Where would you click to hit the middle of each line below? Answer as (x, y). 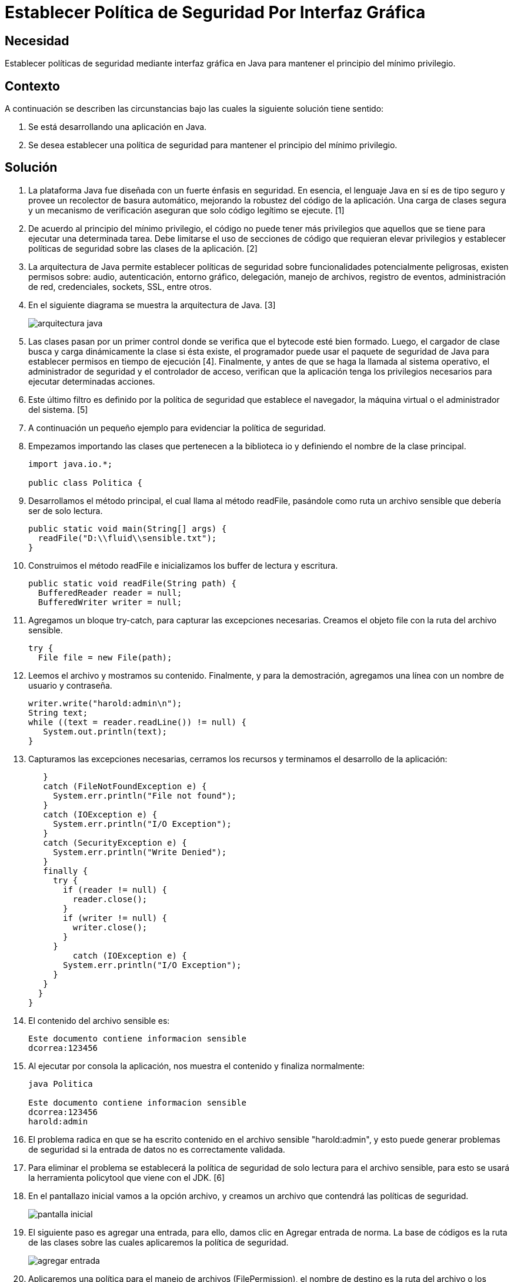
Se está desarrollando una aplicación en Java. (118, 127)
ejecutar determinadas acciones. (92, 381)
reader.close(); (110, 899)
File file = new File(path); (105, 657)
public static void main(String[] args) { (128, 528)
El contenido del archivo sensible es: (99, 1020)
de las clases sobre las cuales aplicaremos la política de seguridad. (158, 1242)
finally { (66, 871)
